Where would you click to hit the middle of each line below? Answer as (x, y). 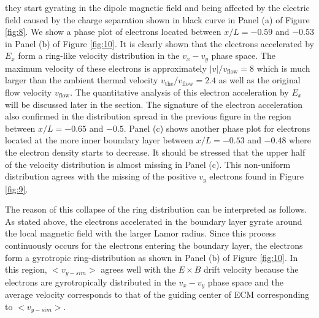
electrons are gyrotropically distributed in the (90, 282)
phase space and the (245, 282)
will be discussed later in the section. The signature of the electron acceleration (154, 104)
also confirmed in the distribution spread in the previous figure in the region (148, 116)
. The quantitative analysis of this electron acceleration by (179, 92)
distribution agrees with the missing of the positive (101, 176)
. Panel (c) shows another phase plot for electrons (217, 128)
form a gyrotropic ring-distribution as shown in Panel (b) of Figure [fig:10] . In (152, 257)
